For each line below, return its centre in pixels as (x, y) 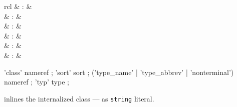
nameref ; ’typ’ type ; (37, 82)
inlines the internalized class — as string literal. (79, 98)
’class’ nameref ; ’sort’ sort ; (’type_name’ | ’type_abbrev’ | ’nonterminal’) (119, 72)
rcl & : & (18, 6)
